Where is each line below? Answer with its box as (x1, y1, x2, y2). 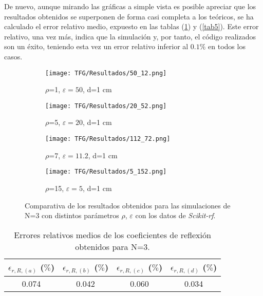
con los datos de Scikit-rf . (135, 210, 216, 221)
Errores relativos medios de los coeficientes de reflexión (14, 228, 211, 241)
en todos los (208, 41, 246, 52)
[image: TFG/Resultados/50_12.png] (45, 69, 167, 77)
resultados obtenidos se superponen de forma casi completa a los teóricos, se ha (4, 11, 254, 22)
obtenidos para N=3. (75, 240, 150, 252)
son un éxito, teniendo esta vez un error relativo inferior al (4, 41, 189, 52)
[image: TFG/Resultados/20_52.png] (45, 102, 167, 110)
